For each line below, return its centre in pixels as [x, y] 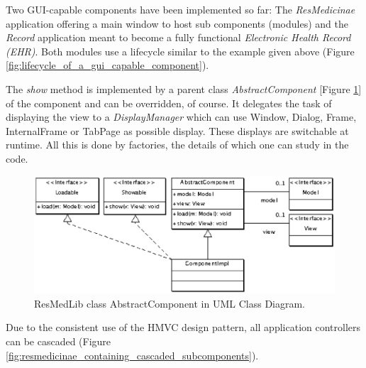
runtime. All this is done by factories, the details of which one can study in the [177, 145]
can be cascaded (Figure [59, 341]
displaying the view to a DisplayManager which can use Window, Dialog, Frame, [181, 117]
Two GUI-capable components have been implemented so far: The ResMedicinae [181, 9]
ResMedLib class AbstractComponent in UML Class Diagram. [170, 303]
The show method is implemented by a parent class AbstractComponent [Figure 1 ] [184, 88]
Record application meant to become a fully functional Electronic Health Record [178, 37]
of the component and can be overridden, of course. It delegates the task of [169, 103]
